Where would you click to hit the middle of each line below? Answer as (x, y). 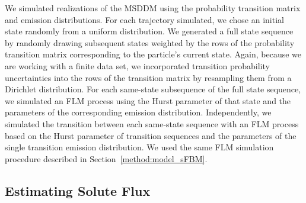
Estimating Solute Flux (78, 190)
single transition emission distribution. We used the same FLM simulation (139, 147)
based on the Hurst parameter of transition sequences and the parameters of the (151, 135)
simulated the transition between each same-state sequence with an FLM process (152, 123)
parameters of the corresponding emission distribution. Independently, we (138, 112)
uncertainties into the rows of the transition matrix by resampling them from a (148, 77)
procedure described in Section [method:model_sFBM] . (106, 158)
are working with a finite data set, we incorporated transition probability (137, 65)
